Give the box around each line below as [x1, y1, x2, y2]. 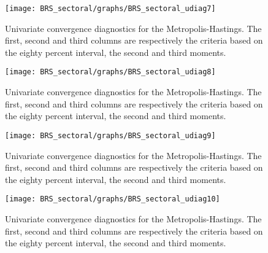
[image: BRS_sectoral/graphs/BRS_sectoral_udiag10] [5, 195, 220, 204]
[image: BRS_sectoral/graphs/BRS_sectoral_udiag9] [5, 131, 216, 140]
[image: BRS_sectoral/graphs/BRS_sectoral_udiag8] [5, 68, 216, 77]
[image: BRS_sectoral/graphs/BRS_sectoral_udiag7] [5, 4, 216, 13]
